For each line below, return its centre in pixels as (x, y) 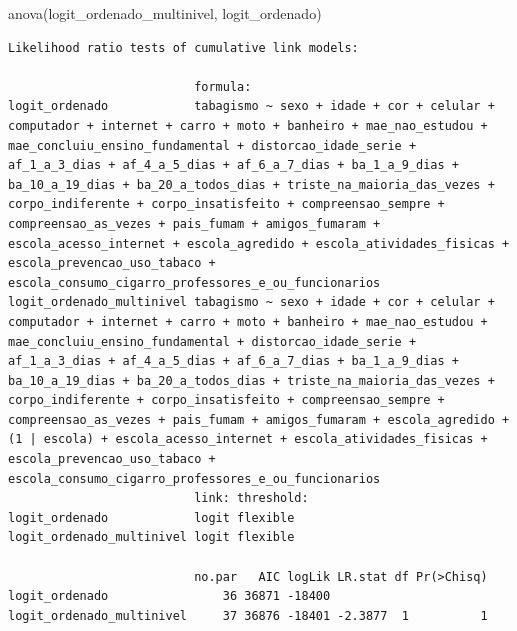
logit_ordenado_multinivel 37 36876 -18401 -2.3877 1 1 (248, 615)
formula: (223, 86)
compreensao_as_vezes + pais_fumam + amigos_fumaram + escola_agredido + (259, 419)
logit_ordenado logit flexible (151, 517)
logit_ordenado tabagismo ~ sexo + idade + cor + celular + (251, 106)
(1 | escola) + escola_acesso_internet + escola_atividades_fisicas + (248, 439)
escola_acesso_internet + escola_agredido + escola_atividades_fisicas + (259, 243)
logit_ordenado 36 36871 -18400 (169, 596)
